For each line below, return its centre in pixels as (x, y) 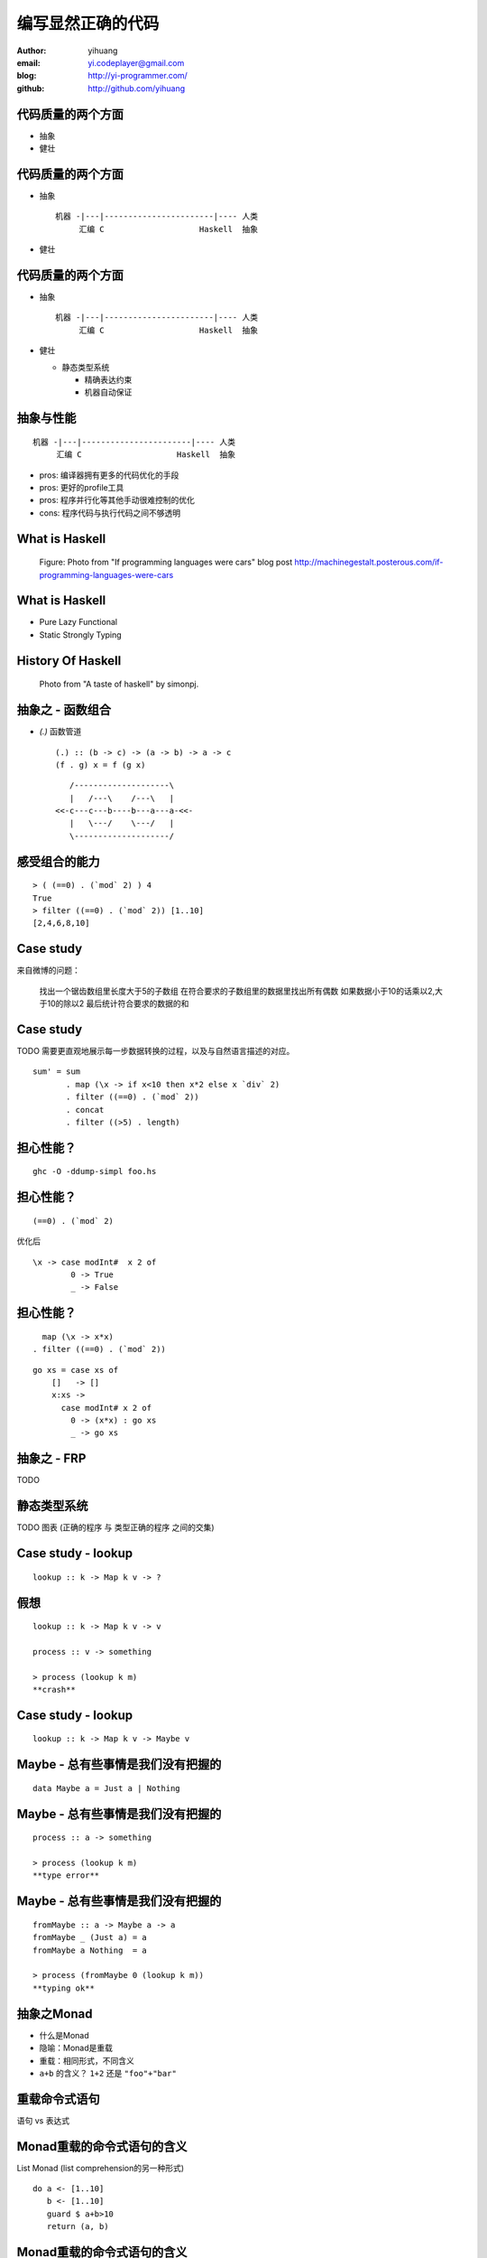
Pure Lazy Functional (78, 622)
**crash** (54, 1690)
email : (28, 62)
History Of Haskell (69, 661)
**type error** (66, 1875)
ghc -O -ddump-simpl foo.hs (95, 1171)
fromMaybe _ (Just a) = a (90, 1938)
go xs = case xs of (76, 1370)
